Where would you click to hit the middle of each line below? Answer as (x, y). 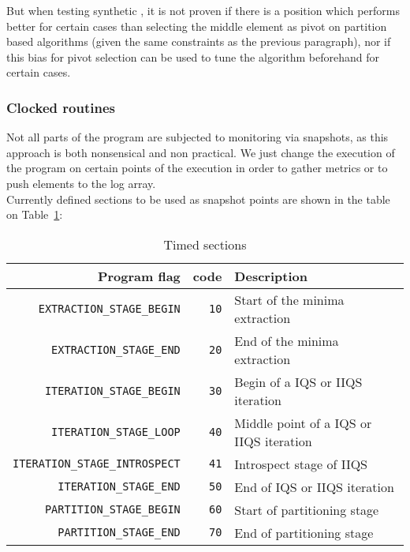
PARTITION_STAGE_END (119, 533)
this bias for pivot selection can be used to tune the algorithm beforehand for (193, 56)
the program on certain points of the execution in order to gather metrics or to (197, 168)
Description (271, 276)
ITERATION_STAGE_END (119, 487)
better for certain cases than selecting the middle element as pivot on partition (197, 26)
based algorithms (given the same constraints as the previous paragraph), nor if (199, 41)
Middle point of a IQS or (303, 422)
